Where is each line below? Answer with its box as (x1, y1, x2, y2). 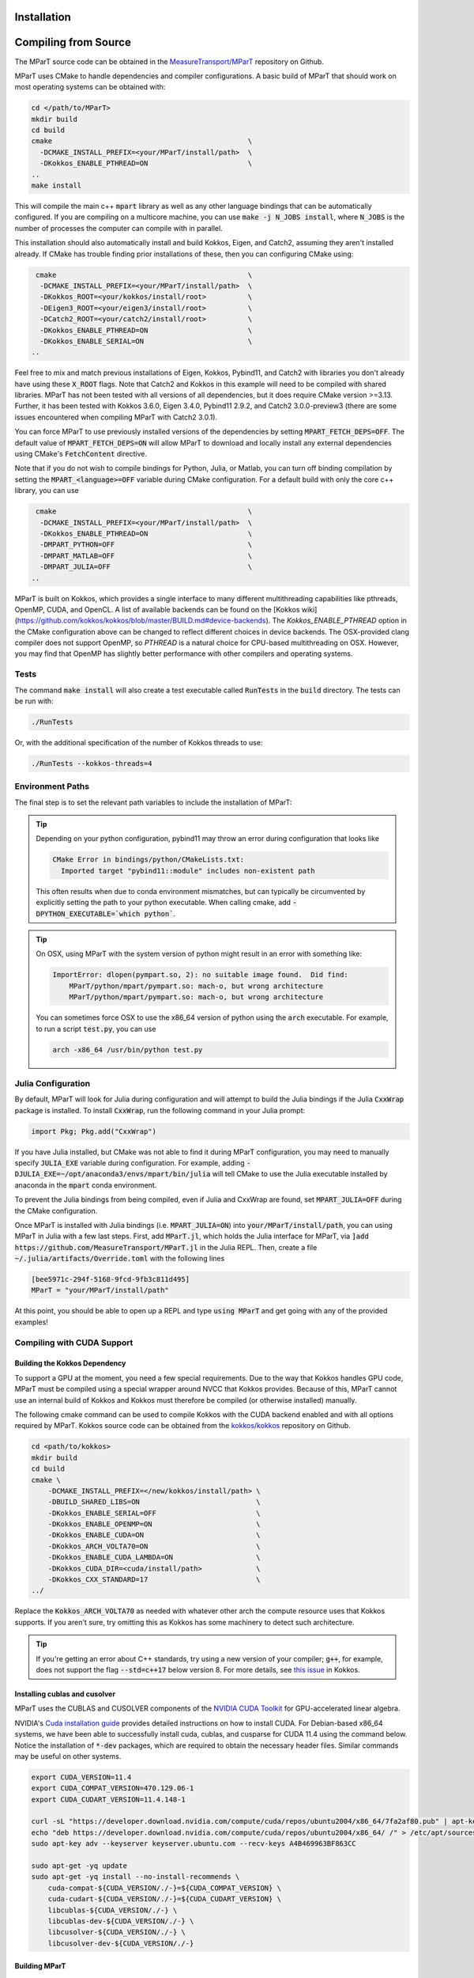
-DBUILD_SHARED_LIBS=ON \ (47, 1498, 261, 1506)
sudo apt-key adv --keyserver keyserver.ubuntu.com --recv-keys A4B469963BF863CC (31, 1840, 357, 1848)
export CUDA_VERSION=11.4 (31, 1772, 132, 1782)
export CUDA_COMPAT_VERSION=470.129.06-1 (31, 1784, 194, 1793)
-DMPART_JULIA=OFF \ (39, 563, 253, 571)
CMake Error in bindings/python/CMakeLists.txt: (52, 855, 245, 864)
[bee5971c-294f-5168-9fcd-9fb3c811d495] (31, 1275, 190, 1284)
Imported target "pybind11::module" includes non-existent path (60, 866, 315, 875)
